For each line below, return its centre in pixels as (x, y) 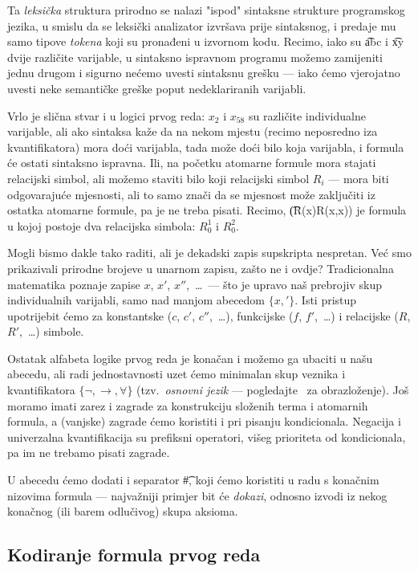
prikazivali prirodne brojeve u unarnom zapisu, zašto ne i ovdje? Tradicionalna (201, 268)
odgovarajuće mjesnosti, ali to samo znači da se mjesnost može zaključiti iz (191, 194)
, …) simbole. (52, 331)
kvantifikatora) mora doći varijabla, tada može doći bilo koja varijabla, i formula (206, 147)
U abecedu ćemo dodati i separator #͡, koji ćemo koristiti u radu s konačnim (193, 480)
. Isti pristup (326, 300)
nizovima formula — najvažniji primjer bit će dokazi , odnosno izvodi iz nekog (197, 495)
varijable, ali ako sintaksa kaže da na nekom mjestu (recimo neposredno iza (193, 131)
